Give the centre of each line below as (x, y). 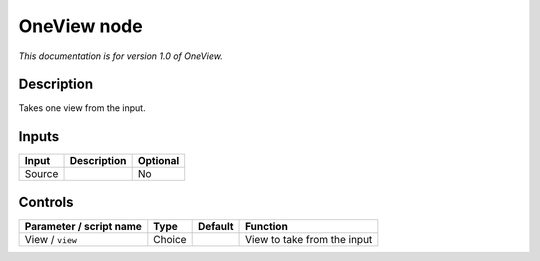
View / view (50, 239)
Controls (46, 201)
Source (41, 174)
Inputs (39, 136)
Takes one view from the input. (82, 108)
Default (215, 226)
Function (267, 226)
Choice (170, 239)
